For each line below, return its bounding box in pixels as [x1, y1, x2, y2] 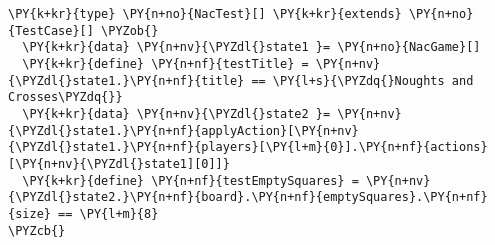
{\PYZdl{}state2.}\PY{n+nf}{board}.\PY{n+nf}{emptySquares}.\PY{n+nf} [8, 190, 488, 205]
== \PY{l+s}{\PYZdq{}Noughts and [251, 73, 474, 88]
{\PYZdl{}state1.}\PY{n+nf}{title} [8, 73, 245, 88]
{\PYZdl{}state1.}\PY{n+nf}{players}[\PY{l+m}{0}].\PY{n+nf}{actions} [8, 140, 488, 155]
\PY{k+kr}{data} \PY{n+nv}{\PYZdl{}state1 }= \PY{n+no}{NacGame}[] [22, 40, 481, 55]
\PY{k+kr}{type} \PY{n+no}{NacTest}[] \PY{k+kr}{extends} [8, 7, 402, 21]
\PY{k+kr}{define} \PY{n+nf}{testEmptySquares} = [22, 173, 359, 188]
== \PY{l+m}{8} [58, 206, 159, 221]
